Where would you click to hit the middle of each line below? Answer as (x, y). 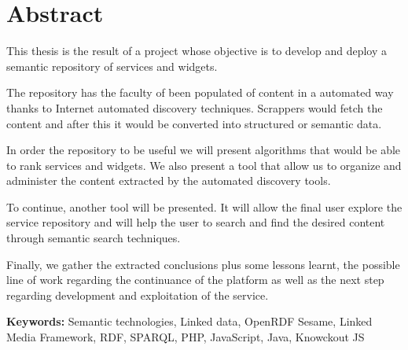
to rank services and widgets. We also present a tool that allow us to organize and (204, 165)
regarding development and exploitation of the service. (138, 295)
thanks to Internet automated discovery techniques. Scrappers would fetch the (195, 107)
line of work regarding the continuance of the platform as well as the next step (195, 280)
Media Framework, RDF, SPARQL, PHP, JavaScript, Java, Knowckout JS (186, 337)
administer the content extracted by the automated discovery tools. (169, 181)
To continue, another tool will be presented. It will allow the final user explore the (204, 206)
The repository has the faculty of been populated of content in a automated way (200, 92)
